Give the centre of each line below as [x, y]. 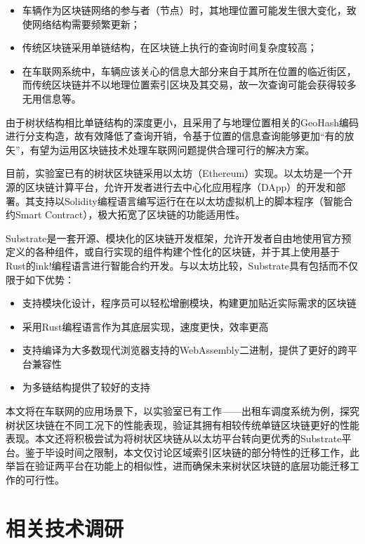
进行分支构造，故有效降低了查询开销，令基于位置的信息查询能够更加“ [165, 136]
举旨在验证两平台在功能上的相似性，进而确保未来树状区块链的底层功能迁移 [178, 466]
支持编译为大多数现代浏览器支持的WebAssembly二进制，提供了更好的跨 [185, 350]
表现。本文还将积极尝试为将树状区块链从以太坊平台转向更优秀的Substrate [174, 438]
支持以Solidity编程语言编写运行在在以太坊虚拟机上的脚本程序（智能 [189, 200]
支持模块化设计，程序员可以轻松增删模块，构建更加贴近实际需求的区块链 [189, 303]
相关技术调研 [65, 528]
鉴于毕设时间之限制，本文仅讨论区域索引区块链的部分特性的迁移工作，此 [192, 452]
